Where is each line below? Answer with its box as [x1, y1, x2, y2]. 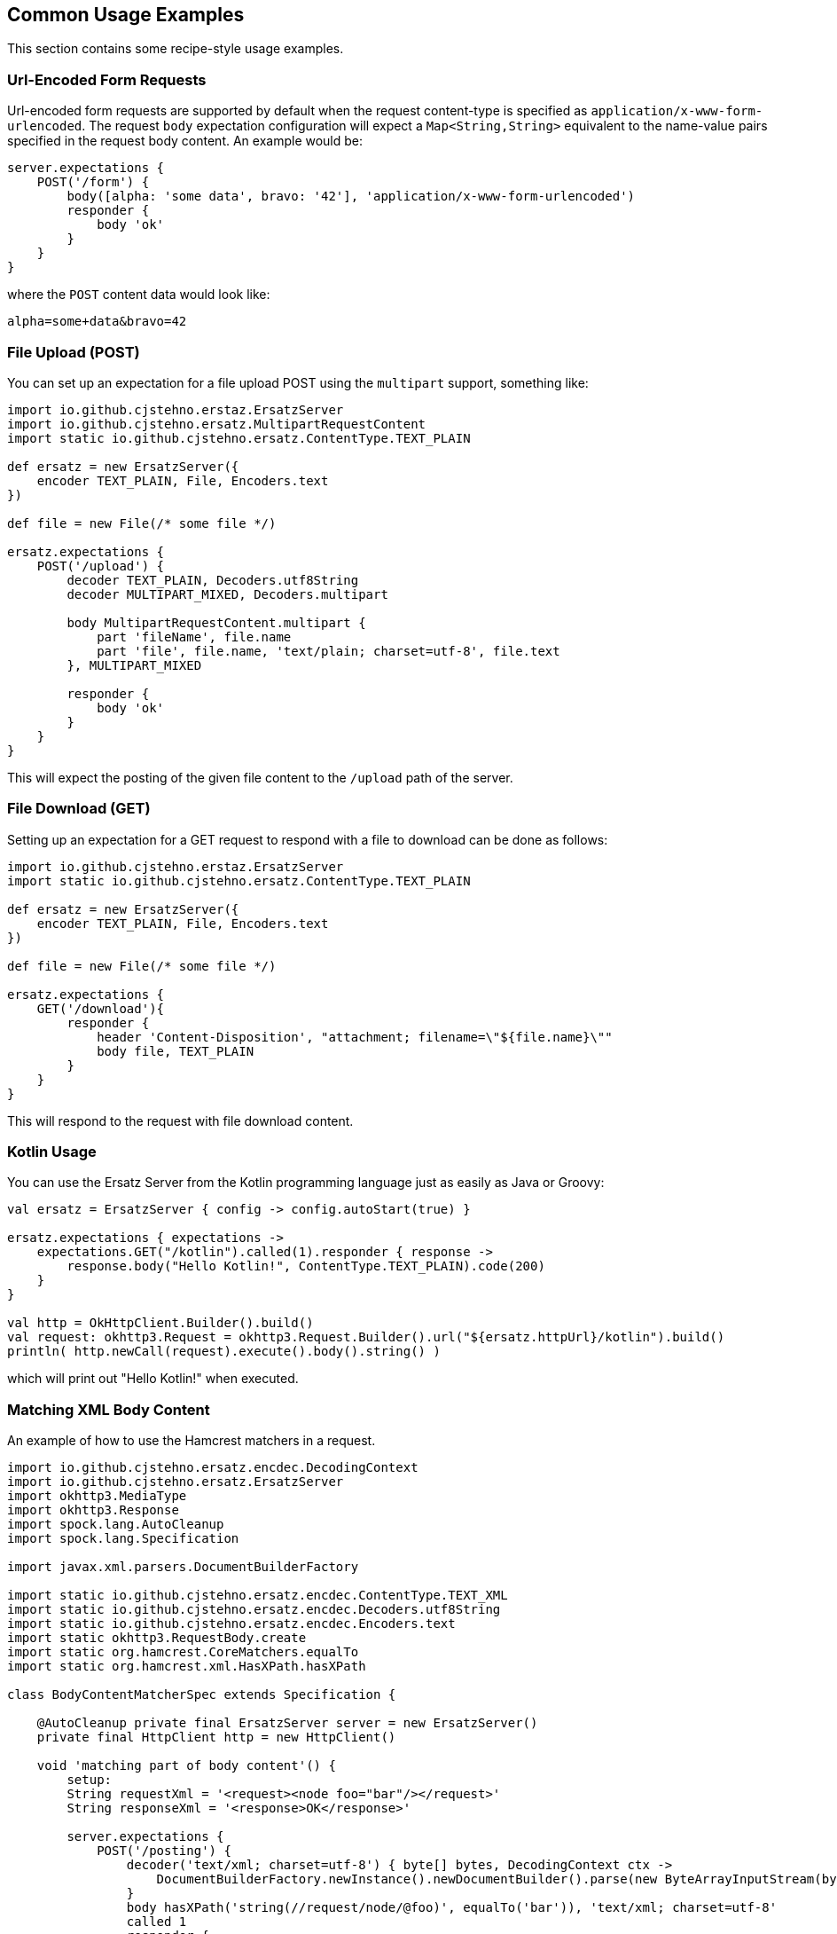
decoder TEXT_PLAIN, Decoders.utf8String [66, 572, 359, 587]
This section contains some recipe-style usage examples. [7, 41, 344, 57]
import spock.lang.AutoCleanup [7, 1517, 224, 1532]
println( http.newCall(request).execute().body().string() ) [7, 1344, 441, 1359]
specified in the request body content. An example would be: [7, 133, 364, 149]
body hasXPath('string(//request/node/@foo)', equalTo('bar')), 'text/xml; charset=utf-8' [126, 1900, 778, 1915]
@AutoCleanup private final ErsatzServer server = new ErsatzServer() [36, 1716, 538, 1731]
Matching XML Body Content [7, 1400, 210, 1419]
